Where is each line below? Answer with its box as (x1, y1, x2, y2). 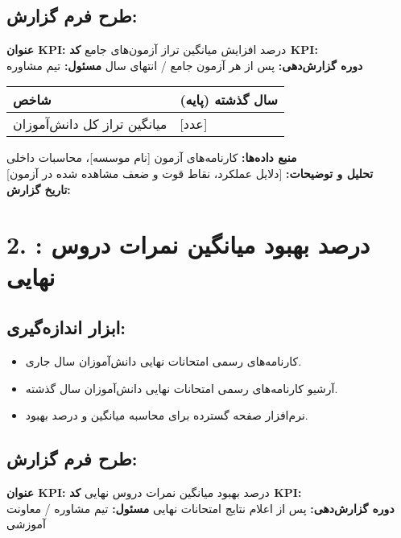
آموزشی (6, 515, 46, 532)
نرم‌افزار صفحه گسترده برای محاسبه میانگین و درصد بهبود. (25, 407, 308, 424)
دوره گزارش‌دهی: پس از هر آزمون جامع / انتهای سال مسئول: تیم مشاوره (6, 56, 363, 73)
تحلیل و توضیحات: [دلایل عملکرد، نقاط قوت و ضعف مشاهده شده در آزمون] (6, 164, 374, 181)
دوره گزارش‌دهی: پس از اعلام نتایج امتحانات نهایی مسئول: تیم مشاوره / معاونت (6, 499, 395, 516)
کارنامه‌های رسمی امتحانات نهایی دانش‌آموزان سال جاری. (25, 352, 302, 369)
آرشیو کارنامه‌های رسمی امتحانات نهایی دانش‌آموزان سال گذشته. (25, 379, 338, 396)
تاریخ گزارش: (6, 180, 71, 197)
